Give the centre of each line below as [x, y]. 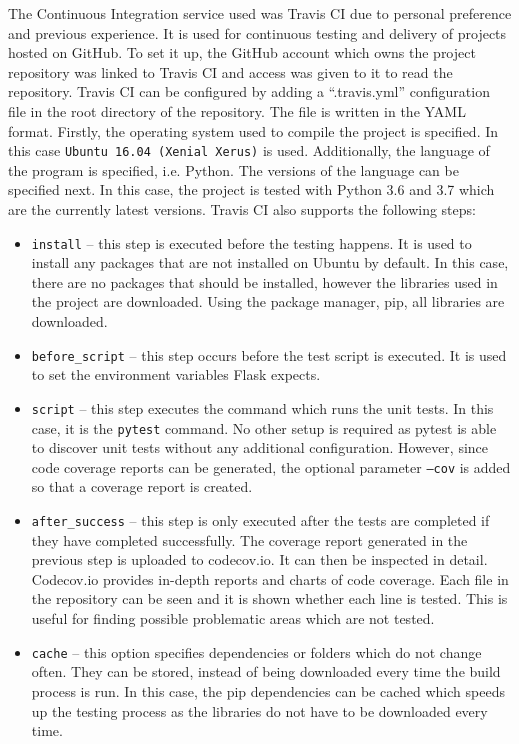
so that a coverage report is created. [142, 486]
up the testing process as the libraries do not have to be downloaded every [259, 710]
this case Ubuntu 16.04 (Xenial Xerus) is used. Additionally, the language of [249, 150]
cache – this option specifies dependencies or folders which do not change [256, 651]
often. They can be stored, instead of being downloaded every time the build [266, 671]
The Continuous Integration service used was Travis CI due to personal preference [260, 13]
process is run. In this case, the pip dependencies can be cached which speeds [268, 690]
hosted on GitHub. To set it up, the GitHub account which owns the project [242, 52]
